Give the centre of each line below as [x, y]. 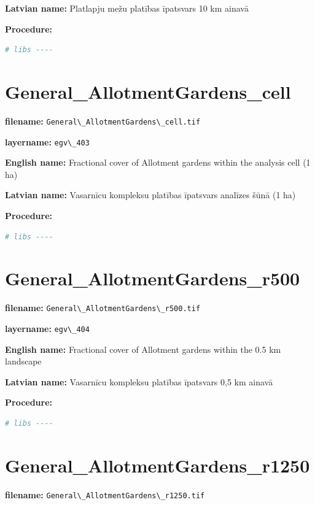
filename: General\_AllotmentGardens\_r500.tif [103, 308]
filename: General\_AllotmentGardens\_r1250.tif [105, 494]
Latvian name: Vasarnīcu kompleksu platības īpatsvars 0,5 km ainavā [139, 381]
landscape [23, 361]
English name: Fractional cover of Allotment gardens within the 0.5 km [143, 349]
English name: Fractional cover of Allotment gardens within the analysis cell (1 [158, 162]
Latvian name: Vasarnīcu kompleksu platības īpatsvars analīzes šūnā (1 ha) [150, 195]
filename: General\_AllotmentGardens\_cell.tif [103, 121]
